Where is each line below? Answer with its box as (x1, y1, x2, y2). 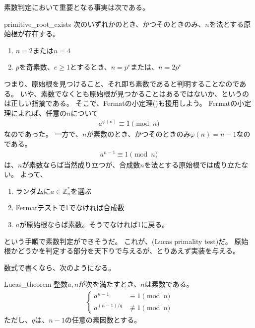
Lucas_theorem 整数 (4, 279, 68, 289)
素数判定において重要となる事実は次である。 (4, 2, 150, 12)
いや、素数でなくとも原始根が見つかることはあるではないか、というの (20, 88, 249, 98)
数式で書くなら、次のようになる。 (4, 262, 115, 272)
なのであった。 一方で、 (4, 129, 82, 139)
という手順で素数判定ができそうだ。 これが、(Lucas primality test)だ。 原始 (4, 236, 249, 246)
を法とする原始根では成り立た (144, 159, 242, 169)
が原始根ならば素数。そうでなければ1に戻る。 (19, 219, 169, 230)
